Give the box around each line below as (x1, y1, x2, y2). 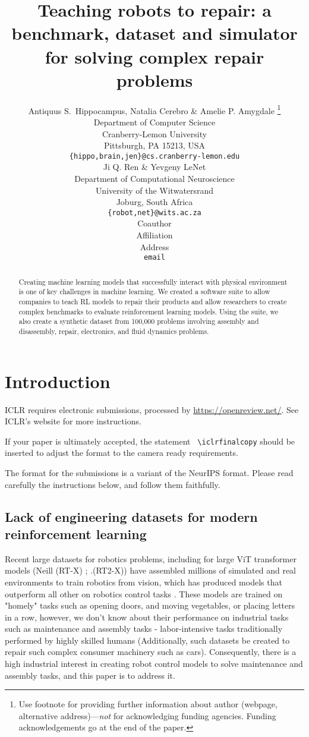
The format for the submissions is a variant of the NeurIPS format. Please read (5, 466, 294, 478)
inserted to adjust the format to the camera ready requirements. (5, 446, 238, 459)
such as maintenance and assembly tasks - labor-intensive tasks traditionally (5, 622, 283, 635)
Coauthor (137, 217, 172, 229)
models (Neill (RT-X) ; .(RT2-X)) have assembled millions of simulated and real (5, 564, 296, 577)
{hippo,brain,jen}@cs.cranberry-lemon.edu (69, 152, 240, 160)
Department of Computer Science (93, 115, 216, 128)
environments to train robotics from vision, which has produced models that (5, 575, 282, 588)
